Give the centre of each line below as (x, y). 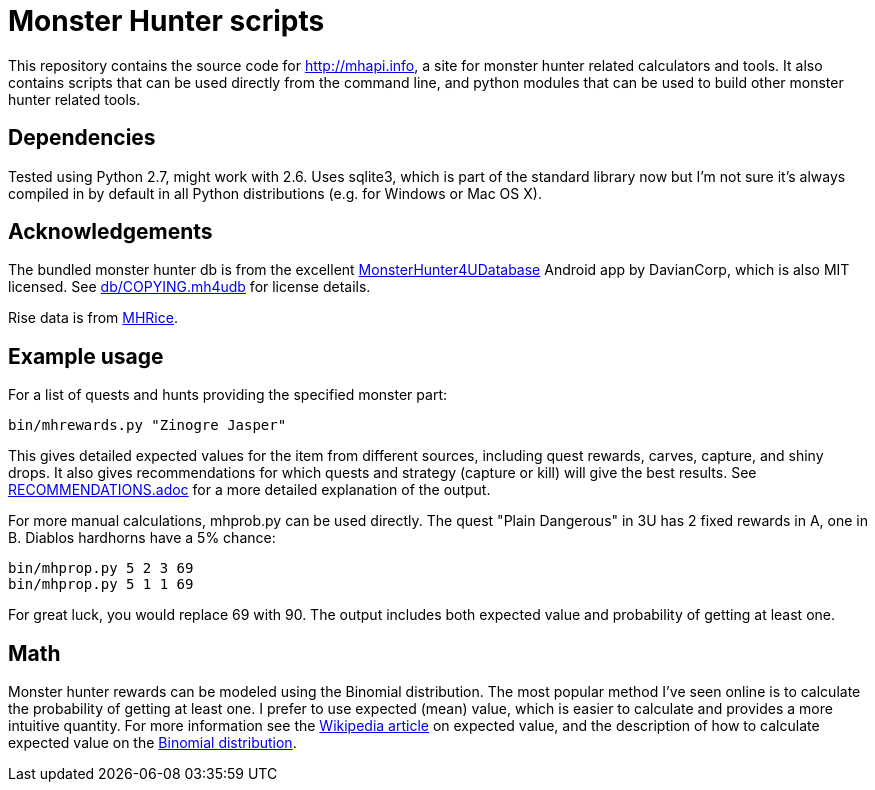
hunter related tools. (74, 99)
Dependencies (82, 138)
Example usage (86, 356)
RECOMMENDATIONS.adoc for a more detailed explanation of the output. (249, 490)
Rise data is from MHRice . (93, 318)
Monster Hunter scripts (166, 21)
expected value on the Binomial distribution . (152, 743)
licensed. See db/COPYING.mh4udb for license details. (189, 287)
